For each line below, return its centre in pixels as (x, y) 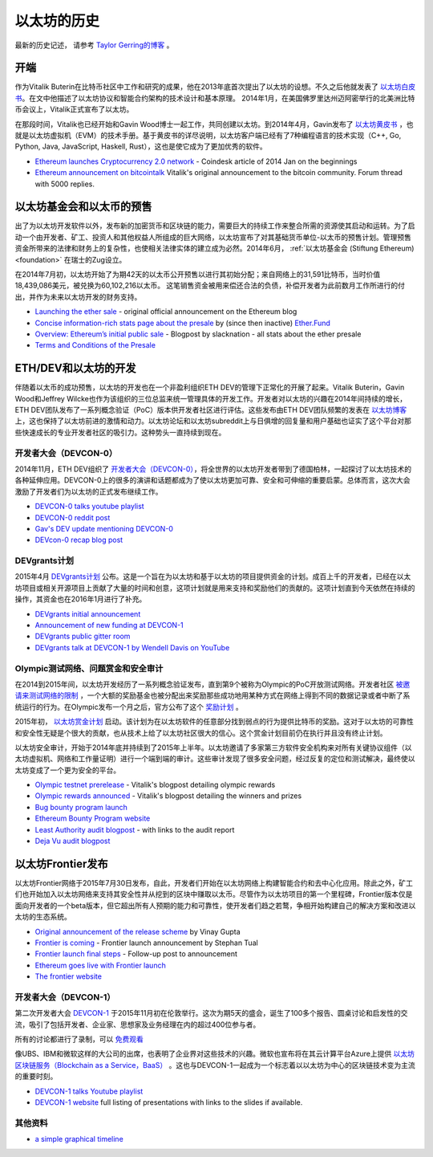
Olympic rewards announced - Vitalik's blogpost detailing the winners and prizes (168, 796)
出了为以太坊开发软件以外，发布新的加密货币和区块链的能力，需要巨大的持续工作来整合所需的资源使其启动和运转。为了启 (215, 226)
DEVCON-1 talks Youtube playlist (89, 1091)
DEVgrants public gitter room (83, 636)
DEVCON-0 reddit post (73, 517)
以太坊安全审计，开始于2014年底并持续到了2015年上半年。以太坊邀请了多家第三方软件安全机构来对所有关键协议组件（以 (213, 748)
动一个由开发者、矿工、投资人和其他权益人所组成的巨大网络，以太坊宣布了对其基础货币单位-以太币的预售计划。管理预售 (213, 237)
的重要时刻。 (36, 1077)
